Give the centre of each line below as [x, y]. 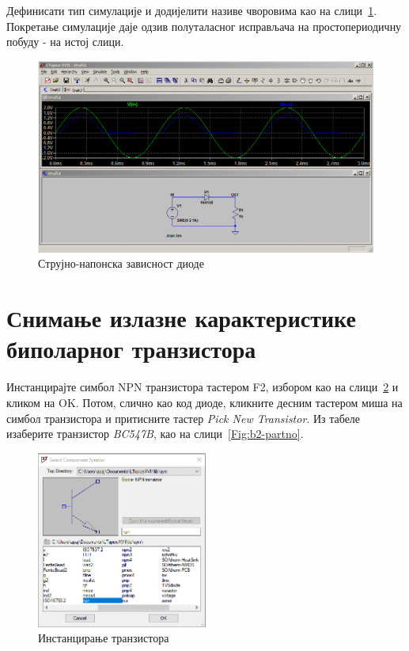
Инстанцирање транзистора [104, 638]
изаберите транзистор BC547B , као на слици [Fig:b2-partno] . [155, 434]
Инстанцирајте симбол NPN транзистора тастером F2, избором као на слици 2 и [203, 387]
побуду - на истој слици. [65, 42]
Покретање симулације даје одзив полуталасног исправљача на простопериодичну [204, 26]
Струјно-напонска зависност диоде [121, 263]
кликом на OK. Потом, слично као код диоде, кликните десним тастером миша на [204, 402]
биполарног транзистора [131, 349]
